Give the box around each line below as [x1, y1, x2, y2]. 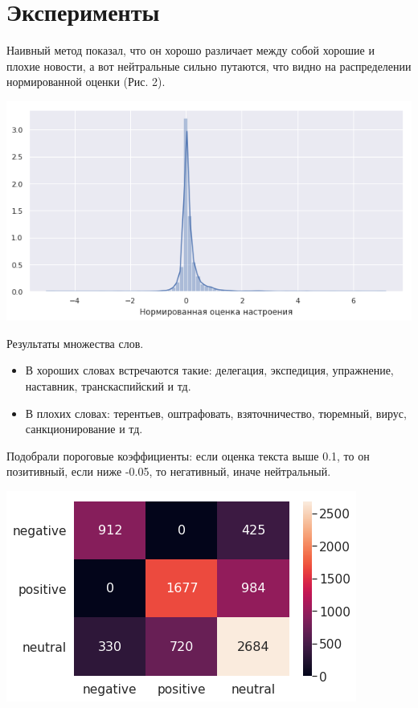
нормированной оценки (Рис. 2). [6, 73, 166, 90]
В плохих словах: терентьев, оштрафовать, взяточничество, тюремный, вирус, [25, 404, 407, 421]
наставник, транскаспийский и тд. [25, 377, 191, 394]
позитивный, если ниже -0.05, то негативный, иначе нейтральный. [6, 463, 331, 480]
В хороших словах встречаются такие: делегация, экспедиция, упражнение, [25, 362, 394, 379]
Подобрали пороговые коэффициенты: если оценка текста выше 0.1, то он [6, 447, 370, 464]
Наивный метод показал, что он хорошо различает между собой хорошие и [6, 42, 375, 59]
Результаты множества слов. [6, 334, 144, 351]
